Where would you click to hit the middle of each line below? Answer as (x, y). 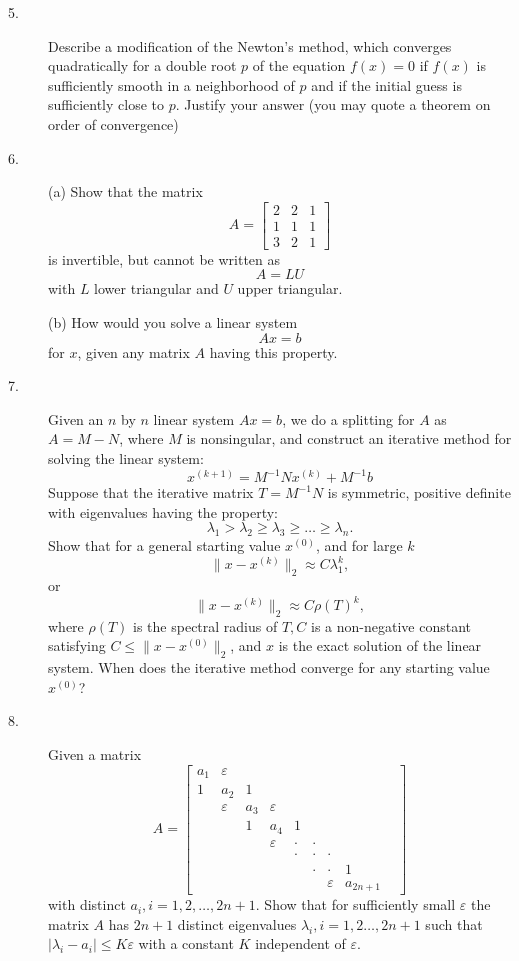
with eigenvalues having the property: (163, 511)
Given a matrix (95, 754)
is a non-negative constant (391, 625)
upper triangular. (290, 288)
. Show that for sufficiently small (355, 904)
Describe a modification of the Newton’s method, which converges (250, 45)
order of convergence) (113, 123)
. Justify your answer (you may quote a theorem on (333, 104)
